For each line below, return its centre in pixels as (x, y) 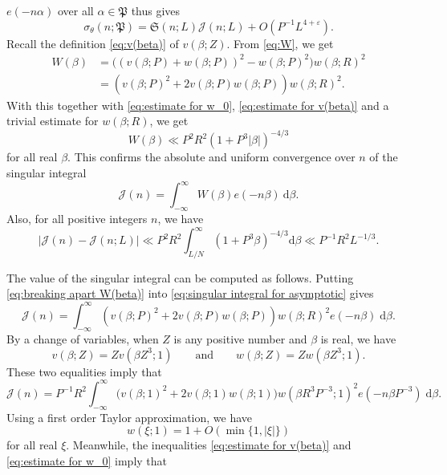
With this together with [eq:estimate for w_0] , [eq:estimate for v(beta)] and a (198, 105)
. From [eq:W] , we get (280, 43)
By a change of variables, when (83, 339)
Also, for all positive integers (77, 218)
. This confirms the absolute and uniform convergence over (211, 157)
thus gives (156, 10)
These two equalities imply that (84, 371)
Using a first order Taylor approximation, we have (130, 417)
